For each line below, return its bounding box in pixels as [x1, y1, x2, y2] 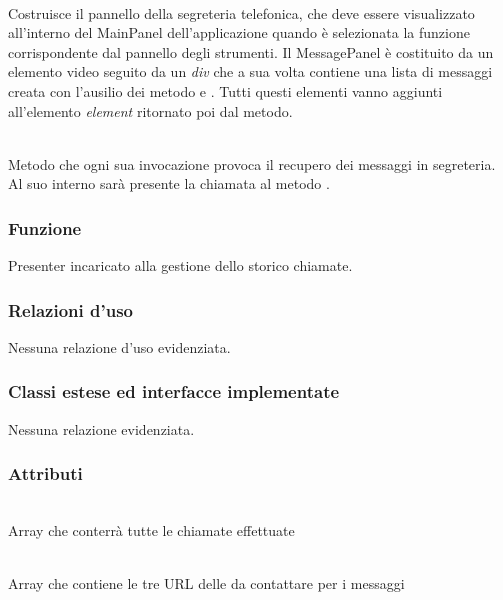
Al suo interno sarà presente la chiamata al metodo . [8, 173, 330, 194]
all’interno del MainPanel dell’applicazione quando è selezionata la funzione [8, 22, 470, 43]
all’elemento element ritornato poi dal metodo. [8, 100, 293, 121]
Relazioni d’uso [8, 297, 133, 322]
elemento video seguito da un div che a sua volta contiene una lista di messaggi [8, 61, 493, 82]
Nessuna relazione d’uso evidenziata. [8, 336, 231, 357]
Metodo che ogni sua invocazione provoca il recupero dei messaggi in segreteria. [8, 153, 496, 174]
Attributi [8, 461, 83, 486]
